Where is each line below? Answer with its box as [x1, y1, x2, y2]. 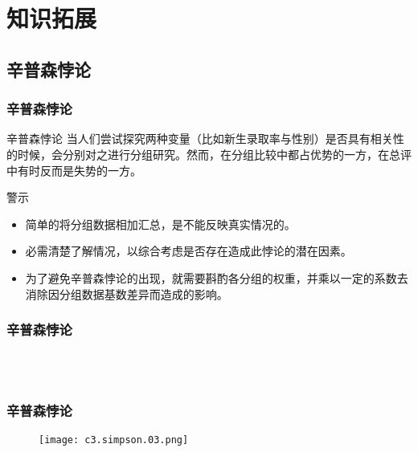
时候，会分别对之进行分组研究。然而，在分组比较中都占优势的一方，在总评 [17, 145, 412, 162]
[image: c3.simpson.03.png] [39, 434, 189, 446]
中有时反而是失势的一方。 [6, 161, 141, 178]
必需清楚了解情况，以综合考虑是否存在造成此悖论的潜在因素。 [25, 242, 352, 259]
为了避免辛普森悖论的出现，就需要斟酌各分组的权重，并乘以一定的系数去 [25, 269, 408, 286]
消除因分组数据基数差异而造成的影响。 [25, 285, 228, 302]
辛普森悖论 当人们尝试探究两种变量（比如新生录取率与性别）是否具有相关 [6, 130, 393, 147]
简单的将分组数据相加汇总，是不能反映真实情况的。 [25, 215, 296, 232]
